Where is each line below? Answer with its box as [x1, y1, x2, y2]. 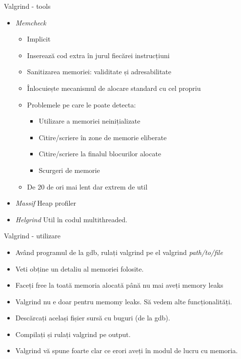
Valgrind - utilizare [4, 231, 60, 241]
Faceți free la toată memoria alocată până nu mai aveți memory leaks [15, 280, 223, 290]
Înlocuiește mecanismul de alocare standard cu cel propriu [27, 83, 201, 93]
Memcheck [15, 17, 46, 27]
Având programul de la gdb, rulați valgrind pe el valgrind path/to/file [15, 247, 223, 257]
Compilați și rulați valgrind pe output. [15, 329, 131, 339]
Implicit [27, 34, 51, 44]
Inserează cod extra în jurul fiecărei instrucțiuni [27, 50, 170, 60]
